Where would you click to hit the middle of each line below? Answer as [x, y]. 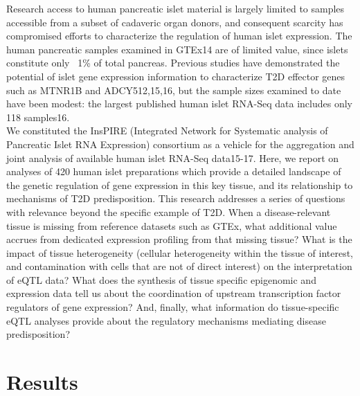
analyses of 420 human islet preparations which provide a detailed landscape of [174, 171]
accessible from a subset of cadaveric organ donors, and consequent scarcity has [175, 22]
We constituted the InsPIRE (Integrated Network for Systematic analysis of [167, 130]
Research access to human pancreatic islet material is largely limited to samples [175, 8]
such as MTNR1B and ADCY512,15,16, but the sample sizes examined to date [174, 90]
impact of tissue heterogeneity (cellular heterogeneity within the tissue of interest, [180, 252]
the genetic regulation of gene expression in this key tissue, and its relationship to [180, 184]
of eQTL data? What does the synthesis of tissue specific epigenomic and [161, 279]
